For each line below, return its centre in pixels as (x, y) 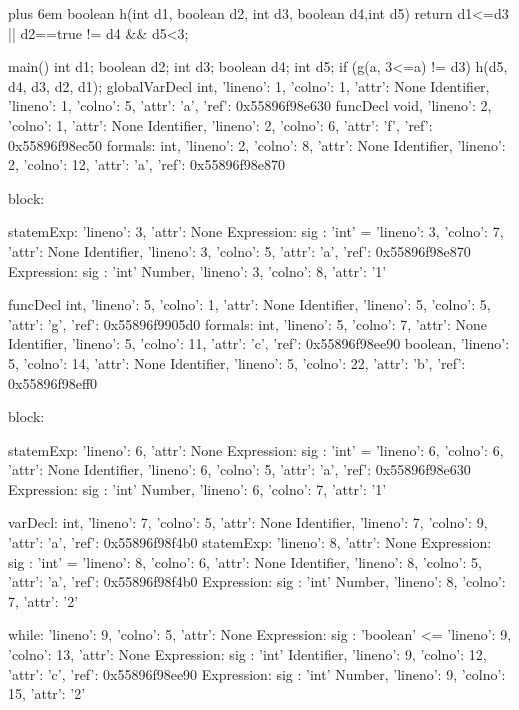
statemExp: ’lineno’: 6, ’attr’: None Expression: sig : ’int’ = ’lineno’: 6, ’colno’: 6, (256, 449)
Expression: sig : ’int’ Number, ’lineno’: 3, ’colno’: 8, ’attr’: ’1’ (197, 270)
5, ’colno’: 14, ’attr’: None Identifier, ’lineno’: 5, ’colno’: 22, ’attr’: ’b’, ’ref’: (237, 362)
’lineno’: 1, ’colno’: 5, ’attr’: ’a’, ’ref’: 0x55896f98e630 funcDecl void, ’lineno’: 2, (250, 105)
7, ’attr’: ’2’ (43, 600)
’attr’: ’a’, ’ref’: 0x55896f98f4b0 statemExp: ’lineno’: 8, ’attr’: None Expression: (250, 542)
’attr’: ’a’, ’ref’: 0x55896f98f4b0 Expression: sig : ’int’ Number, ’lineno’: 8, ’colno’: (257, 581)
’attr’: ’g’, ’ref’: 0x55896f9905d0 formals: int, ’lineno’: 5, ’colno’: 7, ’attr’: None (248, 323)
